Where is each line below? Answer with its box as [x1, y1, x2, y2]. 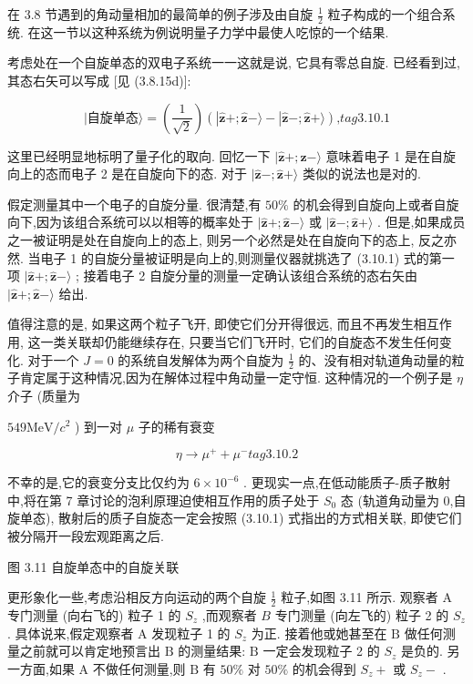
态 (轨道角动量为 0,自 [340, 490, 467, 509]
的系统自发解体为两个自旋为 [118, 350, 284, 369]
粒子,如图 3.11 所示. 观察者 [281, 587, 438, 607]
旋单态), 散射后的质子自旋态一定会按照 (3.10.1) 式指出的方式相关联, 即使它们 [7, 508, 462, 527]
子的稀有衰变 [138, 416, 215, 435]
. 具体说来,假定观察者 [7, 623, 134, 642]
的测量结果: [178, 641, 246, 660]
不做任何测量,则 [92, 658, 186, 678]
